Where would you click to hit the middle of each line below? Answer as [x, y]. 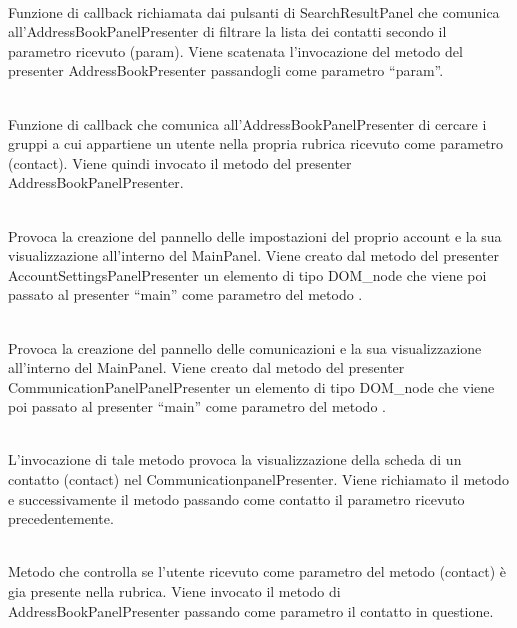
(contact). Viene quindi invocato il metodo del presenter [180, 162]
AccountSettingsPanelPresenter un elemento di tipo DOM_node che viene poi [247, 274]
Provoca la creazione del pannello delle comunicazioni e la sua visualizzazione [245, 347]
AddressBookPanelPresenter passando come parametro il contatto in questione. [251, 610]
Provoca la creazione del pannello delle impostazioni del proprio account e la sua [255, 235]
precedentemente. [61, 518]
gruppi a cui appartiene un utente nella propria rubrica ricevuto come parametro [256, 143]
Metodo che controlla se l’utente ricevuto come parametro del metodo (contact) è [257, 571]
